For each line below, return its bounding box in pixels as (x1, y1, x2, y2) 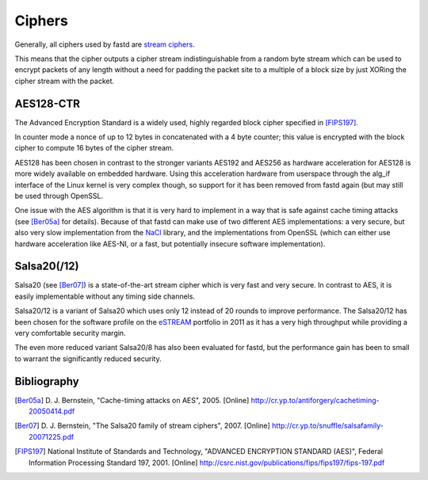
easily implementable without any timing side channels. (14, 291, 196, 301)
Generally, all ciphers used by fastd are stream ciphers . (14, 40, 195, 49)
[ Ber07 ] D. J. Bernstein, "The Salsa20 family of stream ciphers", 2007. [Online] (14, 421, 271, 431)
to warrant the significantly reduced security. (14, 353, 162, 364)
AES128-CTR (14, 97, 81, 110)
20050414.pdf (29, 406, 75, 416)
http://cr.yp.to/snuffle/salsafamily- (272, 421, 384, 431)
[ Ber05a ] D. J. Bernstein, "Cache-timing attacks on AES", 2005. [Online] (14, 395, 250, 405)
